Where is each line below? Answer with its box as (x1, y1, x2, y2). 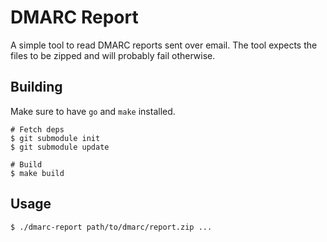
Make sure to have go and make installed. (10, 105, 176, 117)
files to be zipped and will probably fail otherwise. (10, 49, 216, 61)
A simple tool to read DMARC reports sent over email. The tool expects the (10, 39, 318, 51)
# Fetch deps (10, 124, 65, 135)
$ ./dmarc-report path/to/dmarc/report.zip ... (10, 222, 213, 232)
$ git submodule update (10, 142, 110, 152)
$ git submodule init (10, 133, 101, 143)
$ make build (10, 168, 65, 178)
